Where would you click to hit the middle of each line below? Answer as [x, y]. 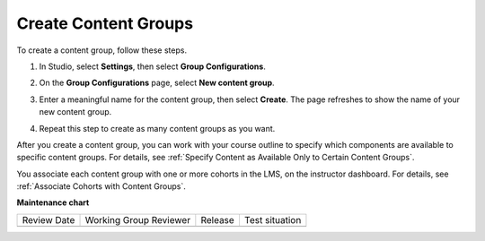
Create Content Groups [105, 23]
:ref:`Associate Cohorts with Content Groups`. [101, 186]
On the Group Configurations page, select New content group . [157, 83]
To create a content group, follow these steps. [102, 50]
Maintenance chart [53, 202]
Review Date [48, 219]
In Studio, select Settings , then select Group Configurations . [153, 66]
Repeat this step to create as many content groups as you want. [157, 128]
